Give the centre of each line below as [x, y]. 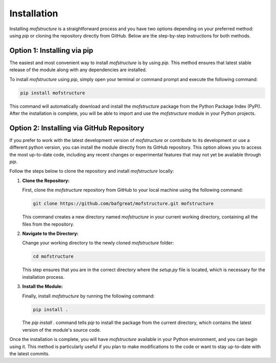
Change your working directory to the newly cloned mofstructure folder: [98, 243]
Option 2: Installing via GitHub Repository [77, 128]
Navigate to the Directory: [50, 233]
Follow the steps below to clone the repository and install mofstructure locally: [92, 171]
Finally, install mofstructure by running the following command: [88, 296]
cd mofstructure [53, 257]
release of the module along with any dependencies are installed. [78, 70]
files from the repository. [48, 224]
